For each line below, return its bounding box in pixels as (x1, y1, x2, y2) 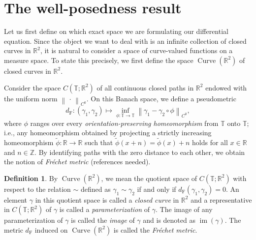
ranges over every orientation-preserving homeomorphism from (30, 118, 219, 128)
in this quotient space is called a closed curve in (35, 194, 179, 205)
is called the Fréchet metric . (113, 224, 197, 235)
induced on (34, 224, 68, 235)
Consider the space (4, 82, 61, 92)
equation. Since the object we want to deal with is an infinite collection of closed (4, 35, 247, 46)
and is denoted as (143, 215, 195, 225)
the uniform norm (4, 93, 58, 103)
